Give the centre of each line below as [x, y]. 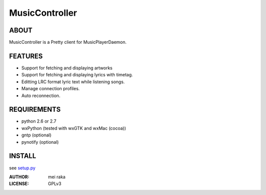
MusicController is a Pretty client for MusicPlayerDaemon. [68, 42]
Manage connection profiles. [50, 89]
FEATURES [26, 56]
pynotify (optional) [40, 142]
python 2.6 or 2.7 [39, 121]
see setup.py [22, 168]
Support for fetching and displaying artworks [67, 68]
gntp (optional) [36, 135]
